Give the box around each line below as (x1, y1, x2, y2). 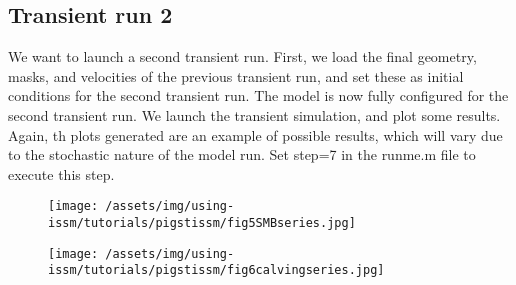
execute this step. (8, 163, 115, 184)
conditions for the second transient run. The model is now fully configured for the (8, 85, 509, 106)
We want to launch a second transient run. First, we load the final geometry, (8, 46, 477, 67)
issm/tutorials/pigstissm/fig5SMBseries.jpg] (48, 216, 356, 231)
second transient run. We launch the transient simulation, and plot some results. (8, 104, 501, 125)
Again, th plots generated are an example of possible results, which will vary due (8, 124, 503, 145)
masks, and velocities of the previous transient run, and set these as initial (8, 65, 464, 86)
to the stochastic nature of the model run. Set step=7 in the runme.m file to (8, 144, 476, 165)
